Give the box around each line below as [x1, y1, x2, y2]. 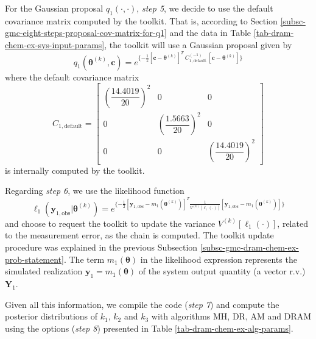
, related [277, 216, 308, 229]
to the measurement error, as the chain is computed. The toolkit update [5, 229, 274, 241]
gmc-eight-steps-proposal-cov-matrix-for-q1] [5, 26, 167, 39]
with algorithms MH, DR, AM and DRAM [151, 310, 312, 323]
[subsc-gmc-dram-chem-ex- [200, 241, 299, 254]
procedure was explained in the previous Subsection [5, 241, 198, 254]
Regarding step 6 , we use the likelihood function [5, 184, 184, 197]
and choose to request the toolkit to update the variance [5, 216, 216, 229]
